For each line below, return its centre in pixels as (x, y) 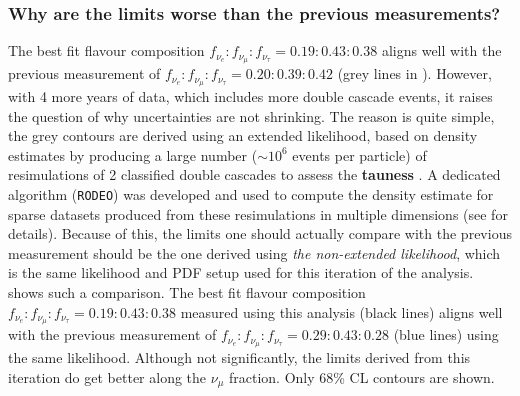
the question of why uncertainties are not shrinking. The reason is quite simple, (251, 115)
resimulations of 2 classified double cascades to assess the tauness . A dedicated (254, 174)
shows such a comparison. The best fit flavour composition (187, 291)
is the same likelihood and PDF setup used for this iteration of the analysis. (241, 272)
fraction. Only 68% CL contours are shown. (361, 376)
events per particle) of (359, 154)
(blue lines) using (446, 334)
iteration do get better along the (107, 376)
